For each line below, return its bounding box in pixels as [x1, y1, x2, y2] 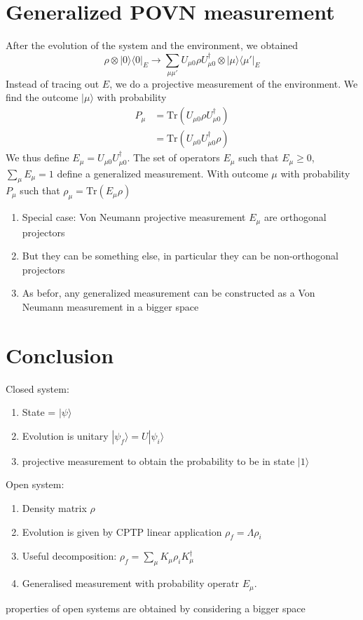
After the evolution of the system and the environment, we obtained [6, 38, 299, 53]
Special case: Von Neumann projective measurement [22, 210, 246, 224]
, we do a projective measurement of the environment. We [109, 76, 358, 90]
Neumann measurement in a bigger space [22, 299, 199, 314]
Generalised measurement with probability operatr [22, 576, 240, 591]
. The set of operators [127, 150, 220, 165]
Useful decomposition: [22, 548, 117, 563]
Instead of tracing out [6, 76, 100, 90]
